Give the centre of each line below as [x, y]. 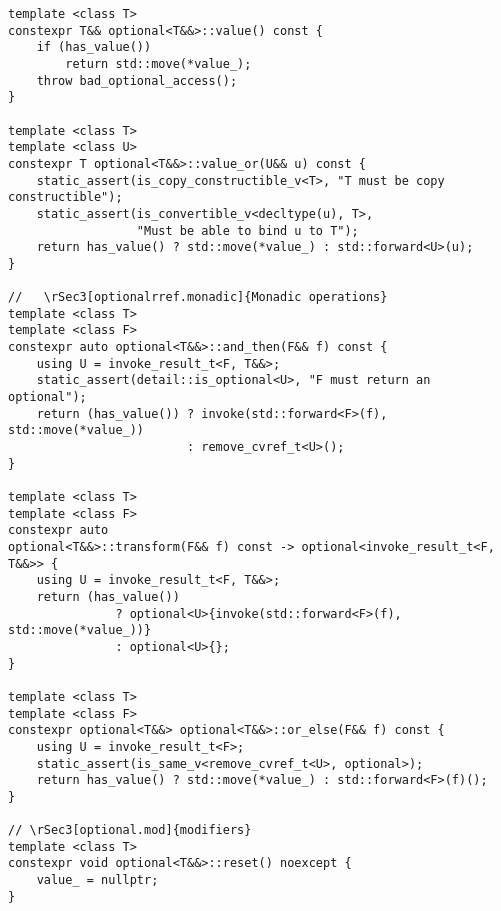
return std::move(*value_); [158, 63]
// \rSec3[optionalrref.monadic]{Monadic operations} [198, 297]
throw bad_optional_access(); [137, 80]
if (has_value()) [94, 47]
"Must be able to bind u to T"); [247, 230]
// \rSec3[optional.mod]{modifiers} [130, 830]
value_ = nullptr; [97, 880]
